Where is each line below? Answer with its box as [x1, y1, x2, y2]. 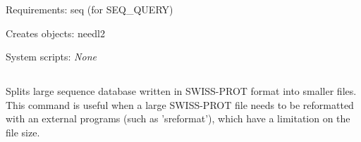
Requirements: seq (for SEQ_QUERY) [6, 2, 173, 16]
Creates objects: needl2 [6, 25, 105, 40]
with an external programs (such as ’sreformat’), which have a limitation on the [6, 111, 350, 126]
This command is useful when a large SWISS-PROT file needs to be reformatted [6, 97, 354, 112]
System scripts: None [6, 49, 97, 64]
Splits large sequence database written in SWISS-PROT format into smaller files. [6, 84, 357, 98]
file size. [6, 124, 40, 139]
